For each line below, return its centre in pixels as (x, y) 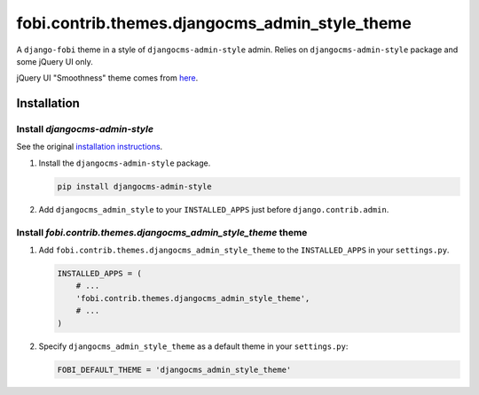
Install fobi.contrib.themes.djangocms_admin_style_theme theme (162, 232)
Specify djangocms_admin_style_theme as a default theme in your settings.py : (193, 346)
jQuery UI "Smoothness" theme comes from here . (107, 78)
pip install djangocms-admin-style (134, 186)
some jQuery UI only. (55, 61)
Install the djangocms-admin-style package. (125, 163)
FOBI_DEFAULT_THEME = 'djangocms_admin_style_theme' (174, 369)
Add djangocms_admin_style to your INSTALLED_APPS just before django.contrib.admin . (214, 209)
